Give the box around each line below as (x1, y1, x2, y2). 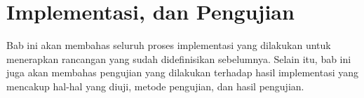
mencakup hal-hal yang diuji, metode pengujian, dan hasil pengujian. (6, 78, 304, 93)
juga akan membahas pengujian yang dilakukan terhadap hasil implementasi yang (6, 65, 358, 80)
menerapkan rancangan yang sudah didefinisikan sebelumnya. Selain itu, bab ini (6, 51, 351, 66)
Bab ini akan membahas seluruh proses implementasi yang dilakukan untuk (6, 38, 331, 52)
